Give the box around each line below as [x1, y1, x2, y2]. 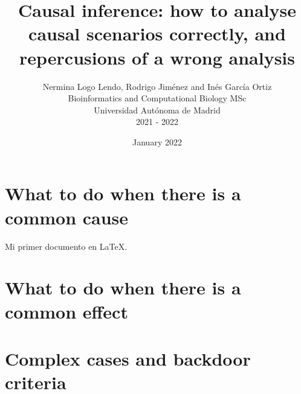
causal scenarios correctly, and [28, 21, 286, 46]
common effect [5, 299, 128, 323]
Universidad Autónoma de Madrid [94, 103, 221, 116]
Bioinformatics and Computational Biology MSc [68, 92, 247, 104]
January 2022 [132, 135, 182, 148]
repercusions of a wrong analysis [19, 45, 295, 69]
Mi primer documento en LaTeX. [5, 240, 128, 252]
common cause [5, 205, 129, 229]
